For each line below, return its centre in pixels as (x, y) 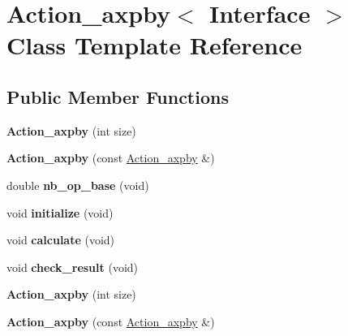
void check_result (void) (73, 267)
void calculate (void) (61, 240)
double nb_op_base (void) (78, 185)
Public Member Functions (118, 96)
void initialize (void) (60, 212)
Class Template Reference (155, 45)
